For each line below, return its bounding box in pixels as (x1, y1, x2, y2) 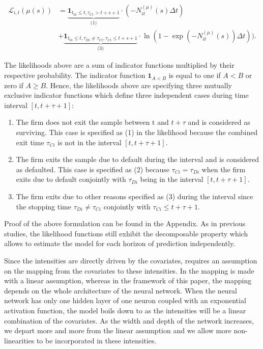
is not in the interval (57, 137, 122, 147)
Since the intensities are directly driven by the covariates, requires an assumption (4, 255, 257, 265)
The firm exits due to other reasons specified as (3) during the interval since (16, 191, 253, 202)
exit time (16, 137, 44, 147)
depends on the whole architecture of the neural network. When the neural (4, 285, 238, 296)
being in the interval (140, 174, 203, 184)
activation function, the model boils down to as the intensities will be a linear (4, 305, 246, 315)
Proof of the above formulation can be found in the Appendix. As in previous (4, 218, 246, 229)
